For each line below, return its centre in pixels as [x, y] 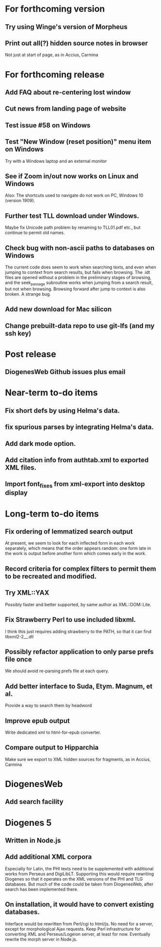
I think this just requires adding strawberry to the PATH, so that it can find [78, 631]
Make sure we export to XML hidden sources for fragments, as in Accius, [78, 759]
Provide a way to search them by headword [48, 706]
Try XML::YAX [27, 593]
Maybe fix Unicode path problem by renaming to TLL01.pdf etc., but [73, 228]
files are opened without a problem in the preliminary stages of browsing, [78, 277]
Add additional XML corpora [48, 857]
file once [19, 659]
